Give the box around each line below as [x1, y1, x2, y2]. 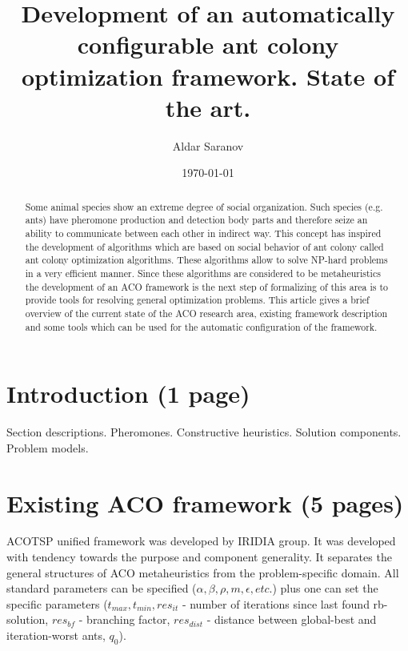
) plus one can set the [272, 580, 378, 597]
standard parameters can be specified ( [6, 580, 197, 597]
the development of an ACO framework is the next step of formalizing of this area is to [25, 279, 388, 293]
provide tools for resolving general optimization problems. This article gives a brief [25, 293, 370, 307]
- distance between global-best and [206, 611, 377, 628]
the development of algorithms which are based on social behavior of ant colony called [25, 239, 384, 253]
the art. [165, 90, 251, 123]
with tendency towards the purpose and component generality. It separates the [6, 549, 392, 565]
